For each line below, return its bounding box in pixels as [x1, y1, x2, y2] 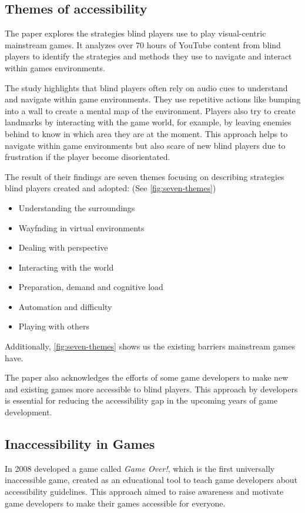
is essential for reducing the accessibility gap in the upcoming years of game [5, 394, 278, 407]
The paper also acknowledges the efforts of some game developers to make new [5, 371, 289, 384]
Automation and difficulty [18, 300, 112, 312]
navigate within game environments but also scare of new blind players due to [5, 139, 286, 151]
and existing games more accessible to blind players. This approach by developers [5, 382, 298, 395]
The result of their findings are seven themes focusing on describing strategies [5, 170, 284, 182]
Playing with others [18, 320, 89, 332]
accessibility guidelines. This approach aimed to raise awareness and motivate [5, 485, 284, 498]
